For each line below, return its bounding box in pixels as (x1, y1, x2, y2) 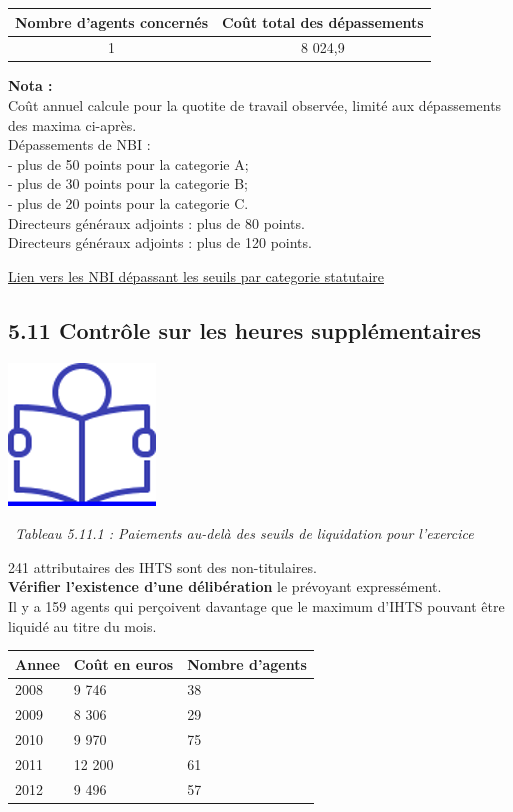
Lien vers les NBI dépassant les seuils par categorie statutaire (8, 265, 384, 286)
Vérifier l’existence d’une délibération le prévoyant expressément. (8, 576, 442, 597)
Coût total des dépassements (222, 11, 424, 32)
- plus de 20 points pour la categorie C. (8, 193, 249, 213)
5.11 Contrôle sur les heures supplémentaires (8, 314, 482, 345)
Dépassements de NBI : (8, 134, 151, 155)
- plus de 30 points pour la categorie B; (8, 173, 248, 194)
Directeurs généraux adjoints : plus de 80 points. (8, 212, 305, 233)
